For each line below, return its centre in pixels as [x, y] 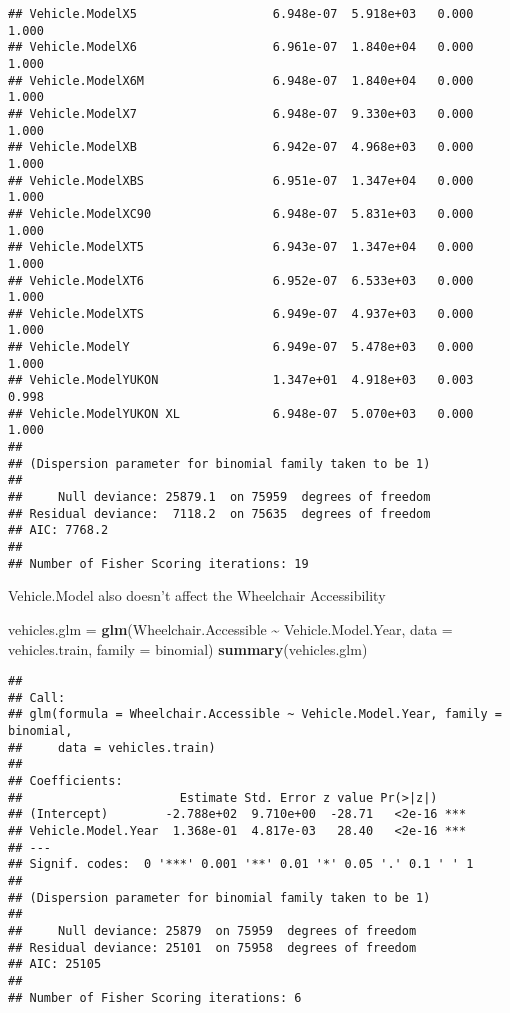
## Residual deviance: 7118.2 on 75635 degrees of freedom [219, 513]
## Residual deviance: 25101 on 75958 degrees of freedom [212, 947]
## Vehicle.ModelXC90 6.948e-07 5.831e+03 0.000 [241, 213]
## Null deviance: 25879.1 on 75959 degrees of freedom [219, 497]
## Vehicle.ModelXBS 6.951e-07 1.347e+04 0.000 [241, 180]
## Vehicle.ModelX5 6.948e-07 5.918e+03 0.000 [241, 14]
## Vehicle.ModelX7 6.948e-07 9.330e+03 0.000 [241, 113]
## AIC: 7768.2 [58, 530]
